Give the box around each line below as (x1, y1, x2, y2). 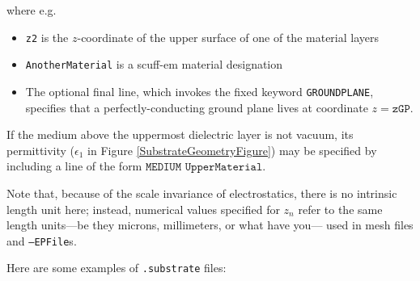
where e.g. (6, 2, 57, 18)
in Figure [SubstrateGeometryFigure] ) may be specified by (87, 141, 377, 158)
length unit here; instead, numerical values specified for (6, 200, 280, 217)
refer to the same (298, 200, 383, 217)
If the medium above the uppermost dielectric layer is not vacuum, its (6, 126, 354, 143)
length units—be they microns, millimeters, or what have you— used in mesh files (6, 216, 414, 233)
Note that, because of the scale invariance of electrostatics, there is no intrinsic (6, 184, 397, 201)
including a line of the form (6, 157, 142, 174)
